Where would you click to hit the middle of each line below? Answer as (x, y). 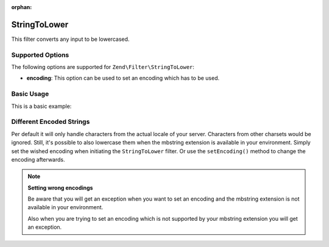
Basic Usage (30, 94)
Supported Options (40, 55)
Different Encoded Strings (51, 122)
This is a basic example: (41, 106)
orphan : (22, 7)
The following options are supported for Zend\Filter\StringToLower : (103, 67)
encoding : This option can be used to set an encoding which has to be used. (123, 78)
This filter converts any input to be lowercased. (70, 39)
